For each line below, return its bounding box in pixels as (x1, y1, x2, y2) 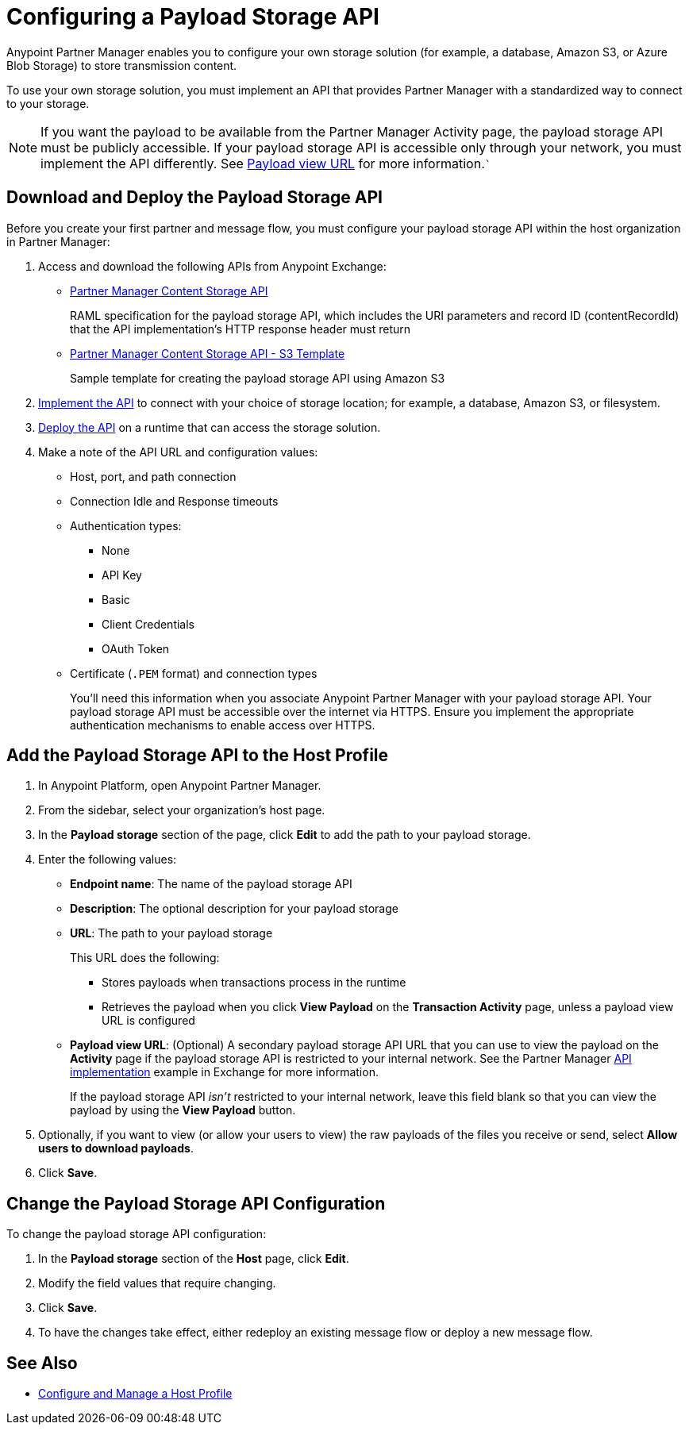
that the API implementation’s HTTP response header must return (70, 321, 411, 336)
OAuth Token (102, 641, 170, 656)
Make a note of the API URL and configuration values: (38, 444, 318, 459)
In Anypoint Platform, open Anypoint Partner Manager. (38, 779, 321, 793)
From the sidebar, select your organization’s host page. (38, 803, 325, 817)
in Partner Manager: (6, 234, 110, 248)
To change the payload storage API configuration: (6, 1227, 267, 1241)
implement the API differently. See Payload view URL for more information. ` (40, 155, 491, 171)
